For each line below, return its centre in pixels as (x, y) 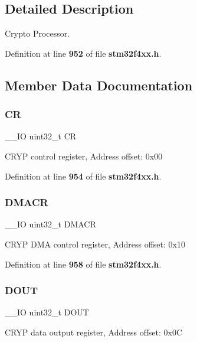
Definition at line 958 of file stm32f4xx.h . (83, 264)
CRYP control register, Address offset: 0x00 (84, 156)
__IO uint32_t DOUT (47, 312)
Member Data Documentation (99, 85)
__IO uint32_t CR (41, 136)
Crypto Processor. (37, 33)
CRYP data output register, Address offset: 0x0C (94, 332)
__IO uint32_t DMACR (50, 224)
